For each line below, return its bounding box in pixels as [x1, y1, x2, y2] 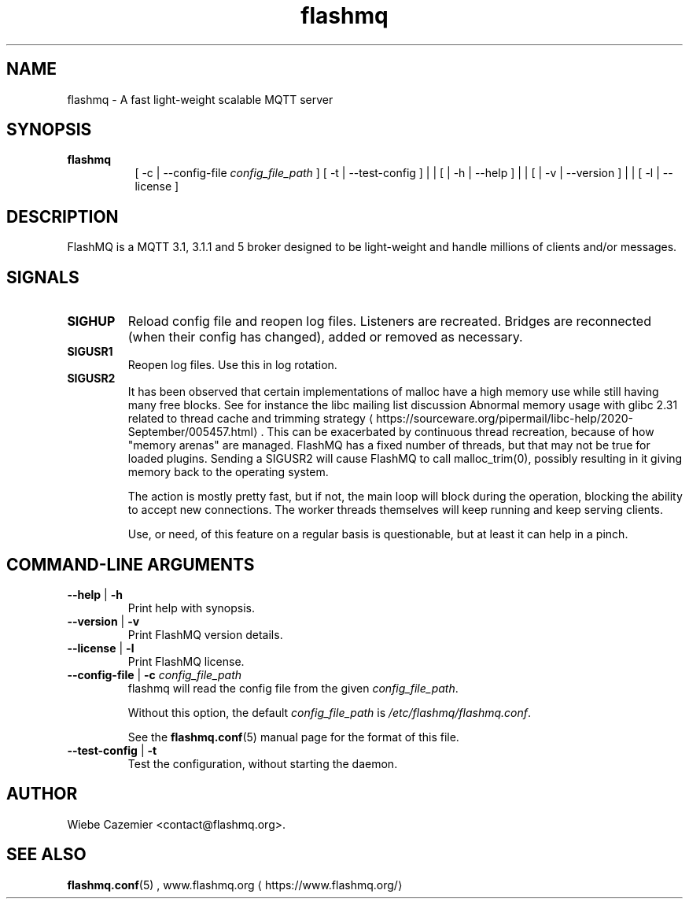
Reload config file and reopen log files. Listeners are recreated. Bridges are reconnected [127, 313, 651, 330]
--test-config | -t [67, 743, 157, 757]
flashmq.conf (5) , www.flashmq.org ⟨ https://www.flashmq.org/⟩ [67, 877, 403, 892]
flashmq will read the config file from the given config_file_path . [127, 681, 459, 695]
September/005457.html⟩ [127, 425, 258, 439]
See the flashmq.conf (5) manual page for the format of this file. [127, 730, 459, 744]
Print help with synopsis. [127, 600, 256, 615]
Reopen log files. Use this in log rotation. [127, 358, 337, 372]
